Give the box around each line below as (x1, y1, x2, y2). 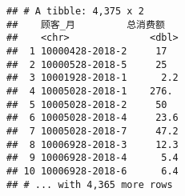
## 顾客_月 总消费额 (6, 18, 165, 30)
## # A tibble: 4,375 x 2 (6, 6, 144, 17)
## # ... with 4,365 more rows (6, 178, 173, 190)
